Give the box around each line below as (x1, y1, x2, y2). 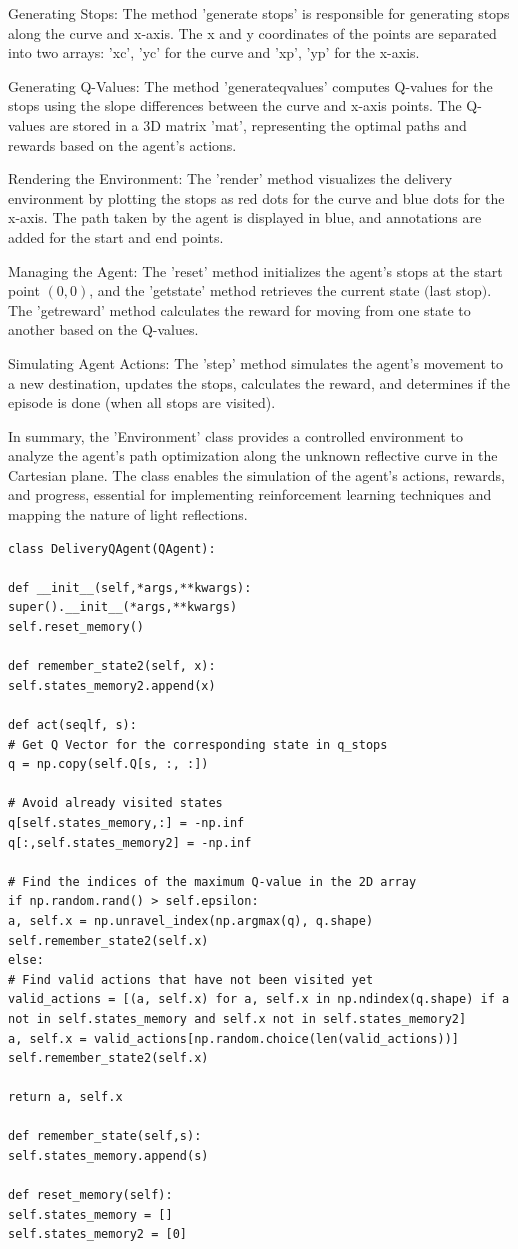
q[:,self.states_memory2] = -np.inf (8, 835, 252, 850)
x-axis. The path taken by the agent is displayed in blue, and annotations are (8, 207, 482, 228)
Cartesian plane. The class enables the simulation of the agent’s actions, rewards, (8, 464, 505, 485)
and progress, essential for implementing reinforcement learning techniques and (8, 484, 492, 505)
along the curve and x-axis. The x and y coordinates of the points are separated (8, 22, 497, 43)
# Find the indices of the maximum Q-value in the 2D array (8, 874, 417, 889)
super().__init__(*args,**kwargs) (8, 600, 238, 615)
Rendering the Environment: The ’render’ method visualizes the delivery (8, 168, 453, 189)
